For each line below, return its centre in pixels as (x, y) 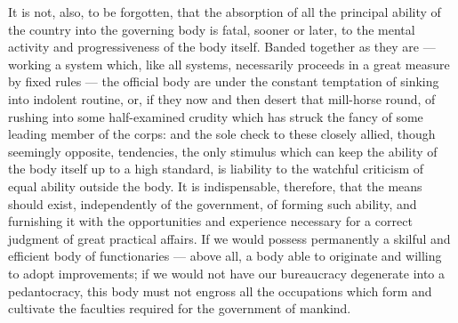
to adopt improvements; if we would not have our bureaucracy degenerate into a (227, 273)
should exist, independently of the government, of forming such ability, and (213, 203)
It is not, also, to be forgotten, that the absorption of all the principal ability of (225, 12)
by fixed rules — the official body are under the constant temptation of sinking (224, 81)
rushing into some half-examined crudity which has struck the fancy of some (216, 116)
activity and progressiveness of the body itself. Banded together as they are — (222, 47)
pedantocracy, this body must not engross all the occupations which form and (220, 291)
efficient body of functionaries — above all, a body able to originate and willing (225, 256)
